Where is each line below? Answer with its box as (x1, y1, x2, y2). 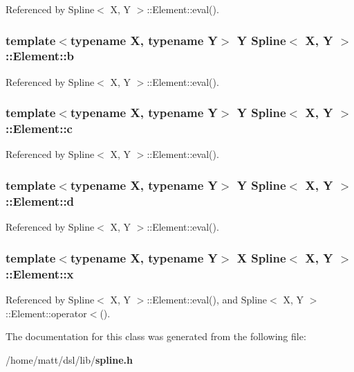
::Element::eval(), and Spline (147, 292, 268, 306)
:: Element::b (6, 47, 75, 64)
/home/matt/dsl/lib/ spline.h (6, 352, 133, 366)
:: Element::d (6, 192, 75, 209)
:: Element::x (6, 265, 74, 282)
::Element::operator (6, 305, 87, 320)
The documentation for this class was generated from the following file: (6, 329, 306, 344)
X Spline (236, 249, 286, 266)
